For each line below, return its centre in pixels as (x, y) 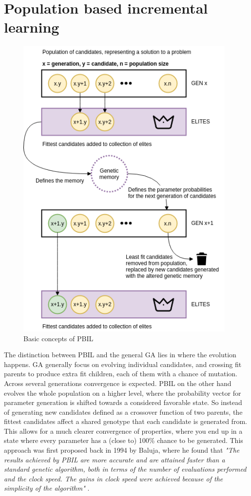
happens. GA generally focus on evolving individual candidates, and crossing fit (123, 364)
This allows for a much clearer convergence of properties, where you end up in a (123, 431)
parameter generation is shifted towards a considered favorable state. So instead (123, 402)
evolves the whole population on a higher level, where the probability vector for (123, 393)
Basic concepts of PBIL (58, 338)
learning (32, 27)
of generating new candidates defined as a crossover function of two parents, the (123, 412)
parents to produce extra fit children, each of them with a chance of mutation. (121, 374)
